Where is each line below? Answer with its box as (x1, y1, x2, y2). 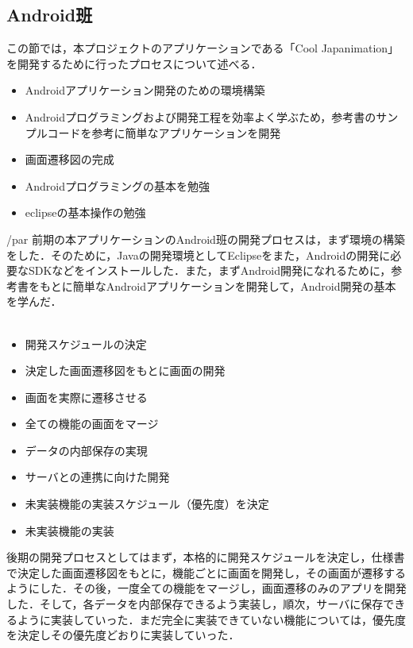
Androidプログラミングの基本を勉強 (25, 177, 210, 194)
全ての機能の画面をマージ (25, 415, 159, 432)
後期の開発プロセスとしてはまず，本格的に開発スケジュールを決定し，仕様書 (6, 549, 405, 565)
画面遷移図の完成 (25, 151, 114, 168)
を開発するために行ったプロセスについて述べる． (6, 55, 262, 71)
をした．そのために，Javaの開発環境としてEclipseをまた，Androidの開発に (6, 246, 391, 263)
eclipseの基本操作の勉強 (25, 204, 146, 221)
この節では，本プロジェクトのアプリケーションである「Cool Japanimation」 (6, 40, 399, 56)
